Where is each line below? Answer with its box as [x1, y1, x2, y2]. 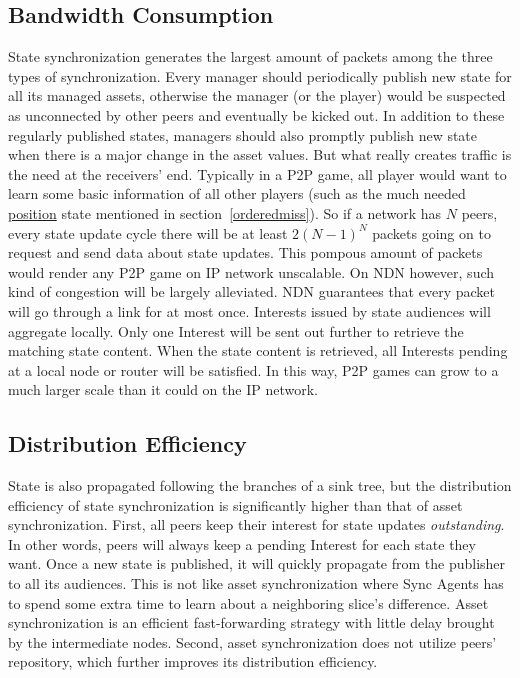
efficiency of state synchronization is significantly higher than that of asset [8, 494, 463, 515]
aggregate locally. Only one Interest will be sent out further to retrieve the [8, 320, 464, 341]
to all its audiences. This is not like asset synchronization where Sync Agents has [8, 573, 504, 594]
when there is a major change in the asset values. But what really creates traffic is [8, 144, 512, 165]
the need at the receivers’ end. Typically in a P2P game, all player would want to [8, 163, 507, 184]
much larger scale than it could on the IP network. [8, 379, 318, 400]
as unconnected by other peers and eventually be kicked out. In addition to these [8, 104, 505, 125]
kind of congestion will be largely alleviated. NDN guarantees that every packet [8, 281, 495, 302]
